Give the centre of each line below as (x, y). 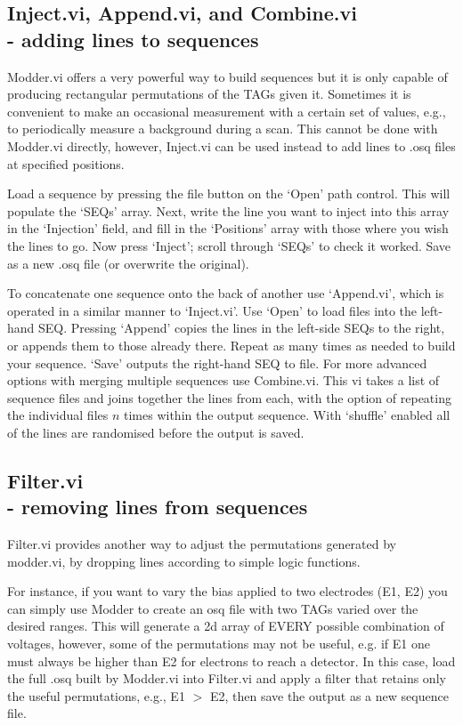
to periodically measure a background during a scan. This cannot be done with (223, 129)
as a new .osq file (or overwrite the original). (128, 263)
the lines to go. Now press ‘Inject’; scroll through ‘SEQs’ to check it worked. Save (229, 245)
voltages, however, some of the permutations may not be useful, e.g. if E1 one (219, 644)
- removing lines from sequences (158, 507)
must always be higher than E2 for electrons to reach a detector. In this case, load (231, 661)
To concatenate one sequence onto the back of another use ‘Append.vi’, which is (226, 293)
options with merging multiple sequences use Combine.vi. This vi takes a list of (223, 380)
